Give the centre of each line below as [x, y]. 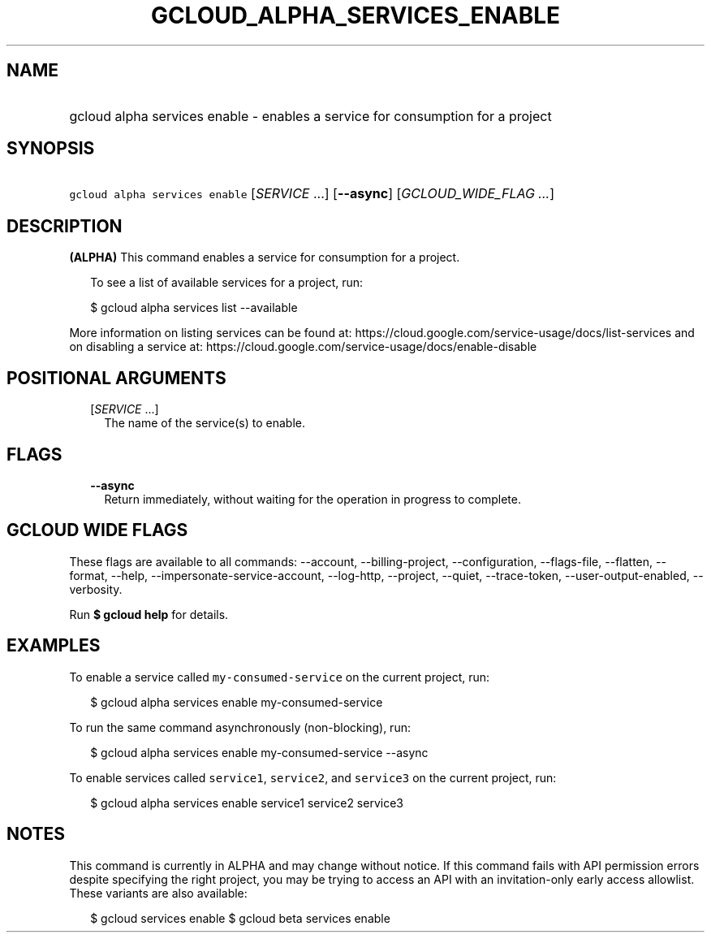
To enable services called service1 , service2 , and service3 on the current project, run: [313, 777]
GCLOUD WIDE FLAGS [97, 530]
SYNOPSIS [51, 149]
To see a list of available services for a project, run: [227, 283]
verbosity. [96, 589]
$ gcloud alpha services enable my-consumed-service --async [259, 752]
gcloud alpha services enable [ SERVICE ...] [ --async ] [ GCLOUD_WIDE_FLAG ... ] [312, 194]
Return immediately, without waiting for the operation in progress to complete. [312, 499]
